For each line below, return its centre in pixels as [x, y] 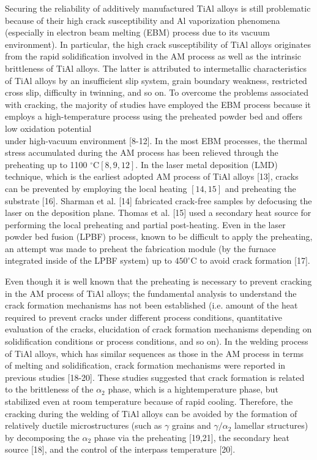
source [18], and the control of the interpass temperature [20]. [120, 449]
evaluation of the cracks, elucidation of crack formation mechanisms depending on [158, 329]
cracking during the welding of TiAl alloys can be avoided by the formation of [151, 413]
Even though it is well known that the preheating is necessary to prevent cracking [158, 281]
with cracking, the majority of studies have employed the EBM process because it [158, 104]
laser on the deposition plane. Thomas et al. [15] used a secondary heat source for [158, 213]
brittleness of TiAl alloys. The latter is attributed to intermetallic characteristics [156, 68]
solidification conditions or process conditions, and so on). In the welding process [157, 341]
